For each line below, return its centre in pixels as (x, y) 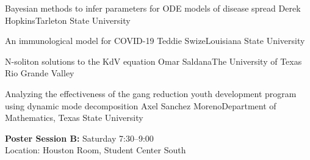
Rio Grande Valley (40, 73)
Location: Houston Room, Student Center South (96, 150)
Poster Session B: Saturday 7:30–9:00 (79, 138)
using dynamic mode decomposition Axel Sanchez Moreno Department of (141, 105)
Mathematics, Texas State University (74, 118)
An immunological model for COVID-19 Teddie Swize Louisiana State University (155, 41)
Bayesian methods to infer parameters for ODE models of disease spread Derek (153, 8)
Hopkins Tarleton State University (68, 20)
